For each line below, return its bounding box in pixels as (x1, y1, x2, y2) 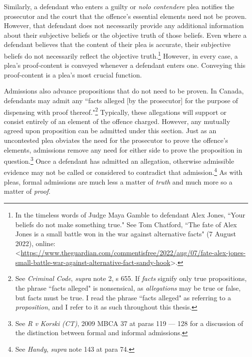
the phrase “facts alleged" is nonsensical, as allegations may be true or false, (15, 283, 241, 293)
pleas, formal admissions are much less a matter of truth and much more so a (4, 176, 233, 186)
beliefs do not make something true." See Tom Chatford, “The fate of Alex (15, 219, 237, 229)
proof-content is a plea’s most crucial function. (4, 69, 142, 79)
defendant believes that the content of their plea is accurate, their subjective (4, 39, 231, 49)
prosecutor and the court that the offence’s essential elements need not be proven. (4, 11, 247, 21)
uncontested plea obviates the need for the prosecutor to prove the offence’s (4, 135, 228, 145)
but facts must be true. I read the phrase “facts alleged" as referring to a (15, 292, 231, 302)
